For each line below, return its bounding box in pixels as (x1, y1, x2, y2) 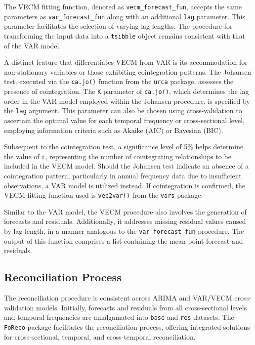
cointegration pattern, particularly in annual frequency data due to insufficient (4, 170, 242, 180)
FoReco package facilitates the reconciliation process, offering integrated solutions (4, 321, 250, 332)
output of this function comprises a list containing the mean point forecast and (4, 235, 243, 246)
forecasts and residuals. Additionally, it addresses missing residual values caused (4, 216, 246, 226)
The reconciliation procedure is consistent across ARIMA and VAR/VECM (4, 293, 232, 303)
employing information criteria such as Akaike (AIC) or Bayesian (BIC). (4, 125, 223, 135)
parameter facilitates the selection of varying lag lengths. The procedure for (4, 21, 233, 31)
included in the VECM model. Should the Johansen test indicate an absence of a (4, 161, 249, 171)
